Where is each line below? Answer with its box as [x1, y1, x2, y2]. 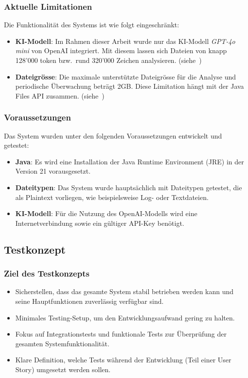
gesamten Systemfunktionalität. [15, 338, 109, 348]
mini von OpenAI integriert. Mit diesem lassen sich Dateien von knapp [15, 45, 227, 56]
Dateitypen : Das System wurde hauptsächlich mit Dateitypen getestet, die [15, 182, 242, 192]
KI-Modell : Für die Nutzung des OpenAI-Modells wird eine [15, 208, 197, 219]
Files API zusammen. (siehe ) [15, 90, 105, 100]
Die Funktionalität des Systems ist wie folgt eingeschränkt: [4, 20, 179, 30]
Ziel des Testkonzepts [4, 267, 89, 279]
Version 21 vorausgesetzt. [15, 166, 91, 176]
